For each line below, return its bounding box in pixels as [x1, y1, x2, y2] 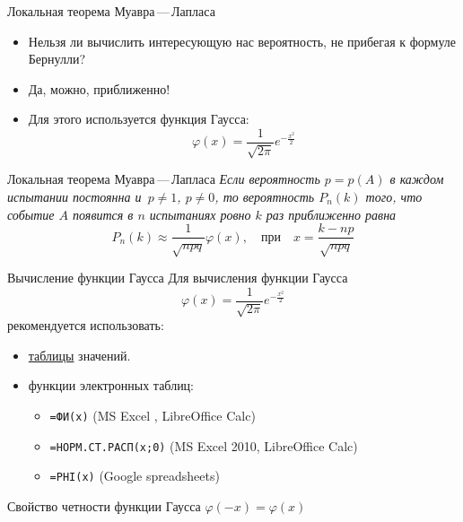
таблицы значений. [28, 345, 131, 364]
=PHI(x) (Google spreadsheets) [49, 466, 220, 485]
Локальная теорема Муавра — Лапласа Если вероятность [7, 170, 320, 188]
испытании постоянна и [7, 187, 142, 206]
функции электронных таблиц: [28, 376, 195, 395]
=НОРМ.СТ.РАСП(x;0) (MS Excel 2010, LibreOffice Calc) [49, 436, 358, 455]
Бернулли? [28, 49, 85, 68]
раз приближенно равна [266, 204, 397, 223]
